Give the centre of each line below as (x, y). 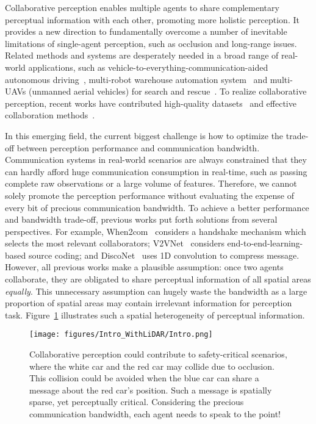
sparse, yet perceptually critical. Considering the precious (137, 402)
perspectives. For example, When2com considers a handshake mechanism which (156, 231)
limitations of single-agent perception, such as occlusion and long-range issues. (151, 43)
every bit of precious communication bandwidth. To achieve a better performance (157, 207)
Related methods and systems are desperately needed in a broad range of (142, 55)
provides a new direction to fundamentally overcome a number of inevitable (146, 31)
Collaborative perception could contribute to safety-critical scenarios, (158, 354)
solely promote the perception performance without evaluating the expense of (149, 195)
